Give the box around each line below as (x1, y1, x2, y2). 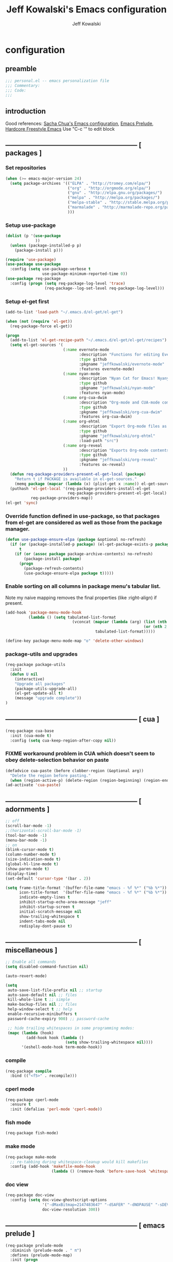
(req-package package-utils (5, 662, 66, 668)
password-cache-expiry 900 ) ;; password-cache (7, 1016, 110, 1021)
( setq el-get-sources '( (10, 342, 63, 348)
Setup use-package (5, 221, 56, 229)
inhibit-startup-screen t (19, 904, 75, 909)
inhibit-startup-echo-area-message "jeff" (19, 900, 112, 905)
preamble (5, 64, 37, 73)
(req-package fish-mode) (5, 1131, 59, 1136)
